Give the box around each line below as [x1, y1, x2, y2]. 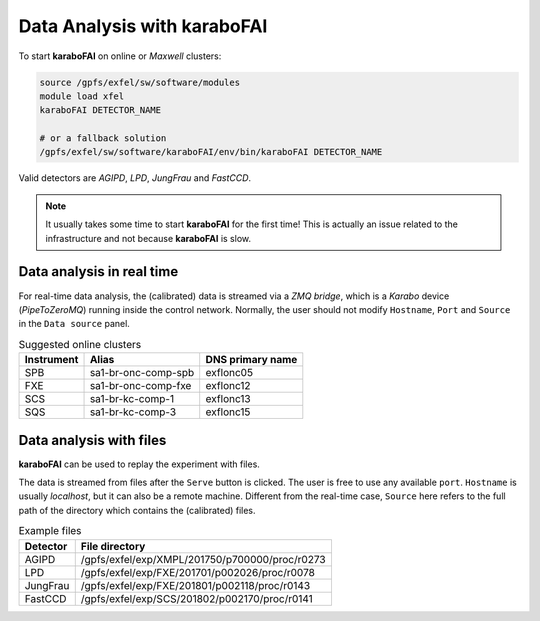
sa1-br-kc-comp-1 [89, 392, 175, 406]
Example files [18, 524, 82, 538]
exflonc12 [205, 379, 251, 393]
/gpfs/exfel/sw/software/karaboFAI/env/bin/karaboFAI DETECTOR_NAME [39, 146, 383, 158]
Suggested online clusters [18, 337, 142, 351]
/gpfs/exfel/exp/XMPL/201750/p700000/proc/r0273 [80, 552, 326, 566]
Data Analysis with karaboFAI [18, 15, 268, 37]
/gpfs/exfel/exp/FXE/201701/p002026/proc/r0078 [80, 565, 315, 579]
